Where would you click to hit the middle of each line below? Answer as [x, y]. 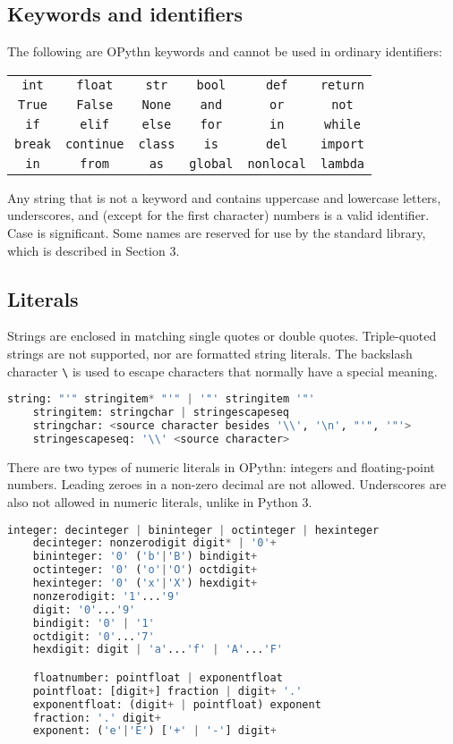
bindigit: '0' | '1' [94, 623]
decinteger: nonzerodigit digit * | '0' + [154, 543]
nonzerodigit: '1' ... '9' [107, 596]
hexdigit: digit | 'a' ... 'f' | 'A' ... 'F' [158, 650]
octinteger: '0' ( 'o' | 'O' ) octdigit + [145, 570]
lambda [342, 163]
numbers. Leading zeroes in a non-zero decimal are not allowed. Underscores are [227, 484]
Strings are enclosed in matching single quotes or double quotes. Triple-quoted [222, 336]
